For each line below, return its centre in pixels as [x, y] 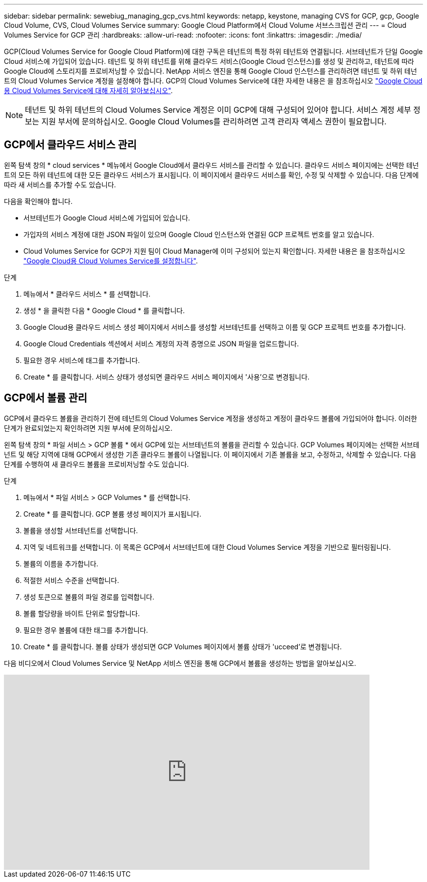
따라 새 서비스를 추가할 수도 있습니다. [60, 184]
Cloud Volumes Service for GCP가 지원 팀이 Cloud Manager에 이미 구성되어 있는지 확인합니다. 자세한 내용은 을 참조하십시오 [214, 251]
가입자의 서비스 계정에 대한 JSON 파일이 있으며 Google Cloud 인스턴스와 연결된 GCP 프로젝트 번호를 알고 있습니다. [199, 234]
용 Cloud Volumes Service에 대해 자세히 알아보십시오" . [88, 90]
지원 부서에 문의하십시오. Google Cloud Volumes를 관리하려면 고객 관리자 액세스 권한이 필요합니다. [214, 121]
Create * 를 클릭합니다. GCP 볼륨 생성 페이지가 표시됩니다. [112, 514]
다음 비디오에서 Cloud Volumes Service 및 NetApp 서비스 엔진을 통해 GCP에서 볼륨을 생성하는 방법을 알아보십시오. [180, 663]
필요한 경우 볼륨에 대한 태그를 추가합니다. [86, 630]
